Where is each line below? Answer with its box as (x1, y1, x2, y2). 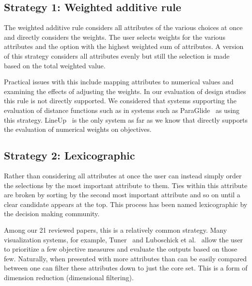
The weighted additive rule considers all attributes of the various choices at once (4, 22, 243, 32)
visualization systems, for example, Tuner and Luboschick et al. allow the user (4, 234, 243, 244)
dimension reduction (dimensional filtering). (4, 272, 134, 282)
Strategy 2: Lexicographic (4, 148, 135, 163)
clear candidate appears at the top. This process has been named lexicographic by (4, 199, 248, 209)
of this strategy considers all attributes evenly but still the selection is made (4, 50, 230, 61)
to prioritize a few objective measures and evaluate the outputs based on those (4, 244, 237, 254)
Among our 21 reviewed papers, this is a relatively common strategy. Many (4, 224, 227, 235)
